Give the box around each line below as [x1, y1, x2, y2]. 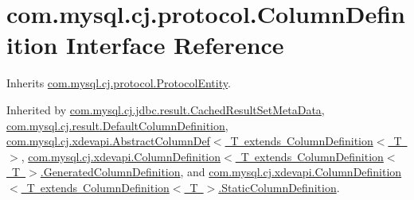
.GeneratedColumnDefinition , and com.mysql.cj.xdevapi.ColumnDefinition [40, 163, 402, 180]
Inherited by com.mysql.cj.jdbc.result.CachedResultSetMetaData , [6, 101, 325, 117]
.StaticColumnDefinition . [218, 179, 340, 195]
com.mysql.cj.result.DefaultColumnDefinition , [6, 117, 228, 133]
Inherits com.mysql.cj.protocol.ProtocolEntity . [6, 75, 231, 91]
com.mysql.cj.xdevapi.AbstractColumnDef [6, 133, 210, 149]
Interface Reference [66, 29, 284, 61]
